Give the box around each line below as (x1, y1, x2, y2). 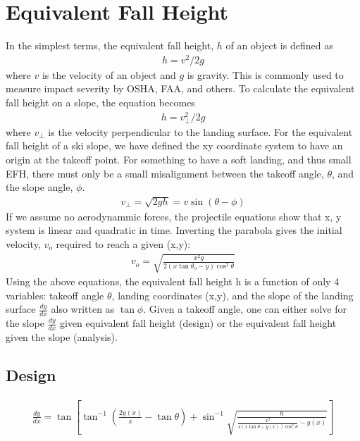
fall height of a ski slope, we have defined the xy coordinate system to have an (6, 138, 343, 153)
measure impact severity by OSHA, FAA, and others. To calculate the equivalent (6, 81, 355, 96)
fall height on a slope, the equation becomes (6, 95, 195, 110)
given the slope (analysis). (6, 329, 118, 344)
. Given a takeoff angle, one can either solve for (143, 302, 347, 316)
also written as (51, 302, 115, 316)
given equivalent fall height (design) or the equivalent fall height (59, 316, 337, 330)
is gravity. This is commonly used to (187, 67, 344, 82)
